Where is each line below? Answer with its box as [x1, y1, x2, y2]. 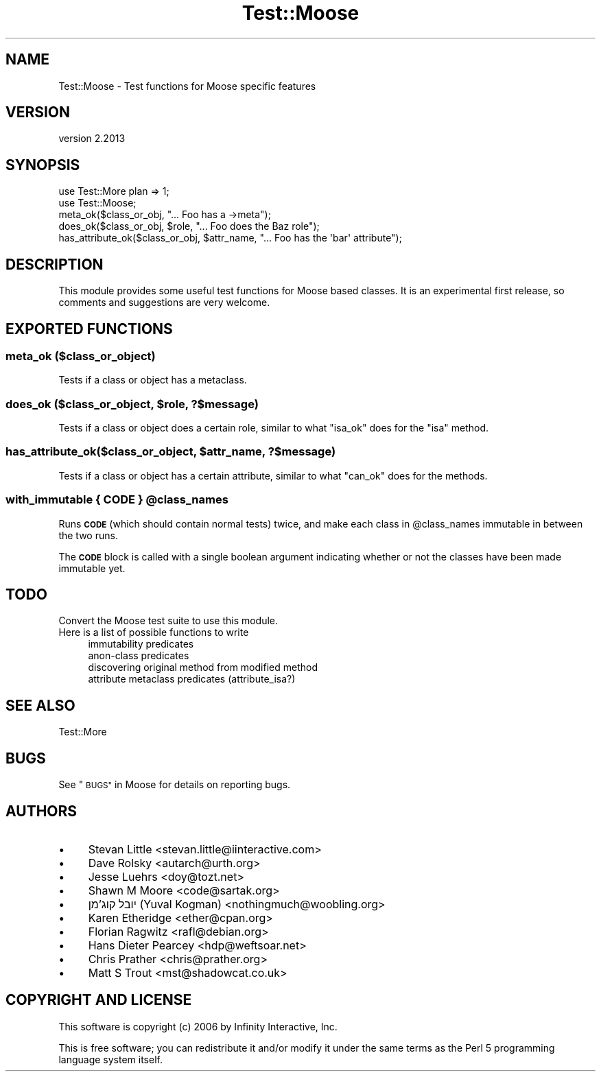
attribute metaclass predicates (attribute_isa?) [88, 673, 296, 685]
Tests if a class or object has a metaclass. [58, 374, 247, 386]
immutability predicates [88, 638, 194, 650]
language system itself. [58, 1053, 163, 1065]
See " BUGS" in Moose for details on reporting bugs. [58, 779, 291, 791]
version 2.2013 [58, 132, 126, 145]
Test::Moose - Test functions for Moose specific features [58, 80, 316, 92]
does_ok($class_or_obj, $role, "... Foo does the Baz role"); [58, 220, 320, 233]
